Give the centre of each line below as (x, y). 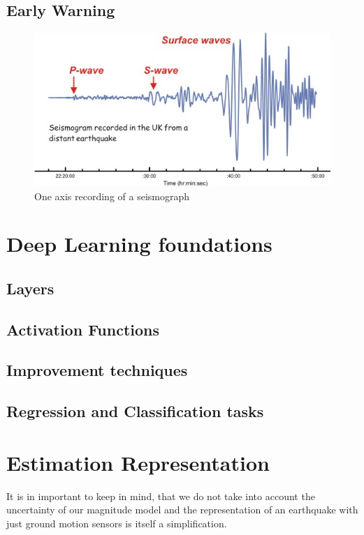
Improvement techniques (97, 370)
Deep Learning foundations (139, 244)
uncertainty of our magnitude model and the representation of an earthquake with (182, 510)
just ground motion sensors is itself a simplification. (117, 523)
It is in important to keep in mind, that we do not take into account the (161, 496)
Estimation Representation (138, 462)
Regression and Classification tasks (135, 411)
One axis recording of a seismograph (112, 196)
